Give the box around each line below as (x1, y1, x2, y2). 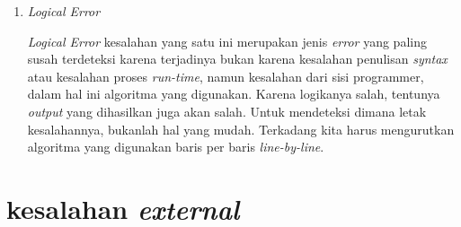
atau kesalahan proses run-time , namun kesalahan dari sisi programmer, (27, 66, 424, 85)
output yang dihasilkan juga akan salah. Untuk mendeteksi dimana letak (27, 101, 427, 120)
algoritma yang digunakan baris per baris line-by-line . (27, 137, 324, 156)
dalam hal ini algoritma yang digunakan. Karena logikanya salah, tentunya (27, 84, 440, 103)
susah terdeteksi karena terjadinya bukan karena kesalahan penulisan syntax (27, 49, 448, 68)
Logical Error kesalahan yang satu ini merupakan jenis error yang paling (27, 31, 427, 50)
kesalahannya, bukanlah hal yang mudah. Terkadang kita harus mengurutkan (27, 119, 455, 138)
